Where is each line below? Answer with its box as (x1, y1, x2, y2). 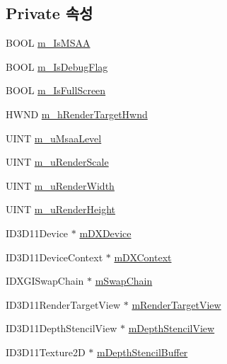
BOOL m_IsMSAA (6, 35, 91, 50)
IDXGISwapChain (6, 273, 84, 288)
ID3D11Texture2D (6, 344, 86, 359)
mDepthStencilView (128, 321, 215, 336)
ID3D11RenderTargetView (6, 297, 121, 312)
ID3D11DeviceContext (6, 249, 103, 264)
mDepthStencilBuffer (96, 344, 188, 359)
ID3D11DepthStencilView (6, 321, 117, 336)
